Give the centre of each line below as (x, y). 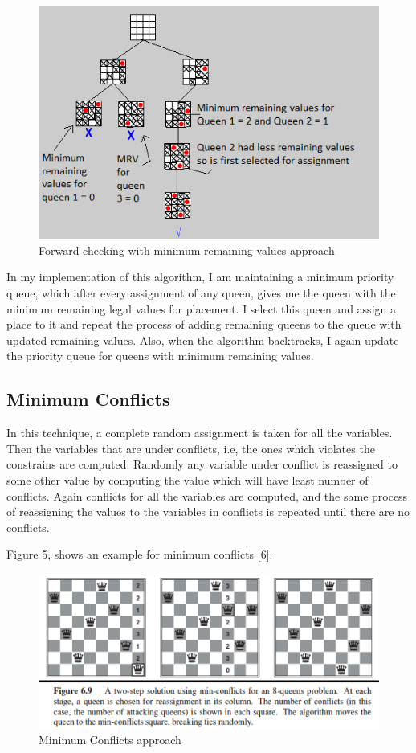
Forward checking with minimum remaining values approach (187, 250)
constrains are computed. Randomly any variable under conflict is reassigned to (202, 464)
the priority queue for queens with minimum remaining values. (160, 356)
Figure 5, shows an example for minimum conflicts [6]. (140, 554)
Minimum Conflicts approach (110, 740)
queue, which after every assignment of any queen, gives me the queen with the (201, 293)
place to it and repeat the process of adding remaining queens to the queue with (204, 324)
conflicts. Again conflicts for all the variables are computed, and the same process (207, 495)
